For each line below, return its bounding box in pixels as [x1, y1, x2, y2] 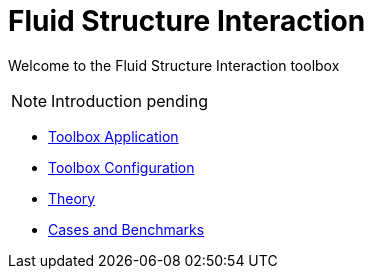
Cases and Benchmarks [48, 220, 205, 238]
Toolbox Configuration [48, 158, 195, 176]
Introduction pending [51, 90, 208, 111]
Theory [48, 189, 96, 207]
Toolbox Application [48, 127, 179, 145]
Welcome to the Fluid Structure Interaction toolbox [8, 56, 340, 74]
